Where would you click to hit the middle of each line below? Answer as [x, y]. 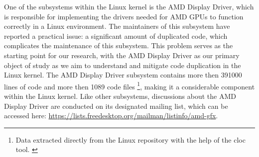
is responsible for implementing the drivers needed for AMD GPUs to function [124, 16]
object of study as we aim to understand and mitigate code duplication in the [123, 65]
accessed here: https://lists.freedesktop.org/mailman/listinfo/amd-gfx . [111, 116]
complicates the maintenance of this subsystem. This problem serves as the [119, 45]
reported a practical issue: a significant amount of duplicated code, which [116, 36]
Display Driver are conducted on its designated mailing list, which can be [116, 106]
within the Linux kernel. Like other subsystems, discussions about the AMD [120, 96]
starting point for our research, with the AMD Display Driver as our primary [122, 55]
